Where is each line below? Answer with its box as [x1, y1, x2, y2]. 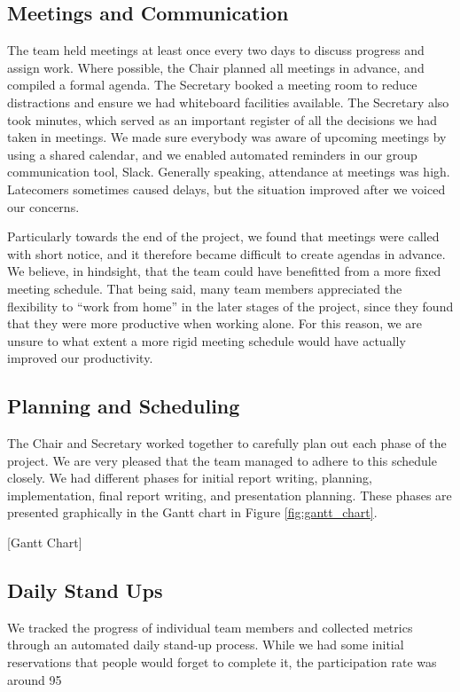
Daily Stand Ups [7, 577, 163, 604]
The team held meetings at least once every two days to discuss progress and [7, 41, 425, 59]
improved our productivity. [7, 349, 153, 367]
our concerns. [7, 197, 80, 216]
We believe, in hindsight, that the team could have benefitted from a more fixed [7, 262, 441, 280]
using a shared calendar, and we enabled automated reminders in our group [7, 145, 417, 163]
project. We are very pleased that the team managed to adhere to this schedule [7, 451, 437, 469]
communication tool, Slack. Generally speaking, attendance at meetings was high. [7, 162, 450, 181]
